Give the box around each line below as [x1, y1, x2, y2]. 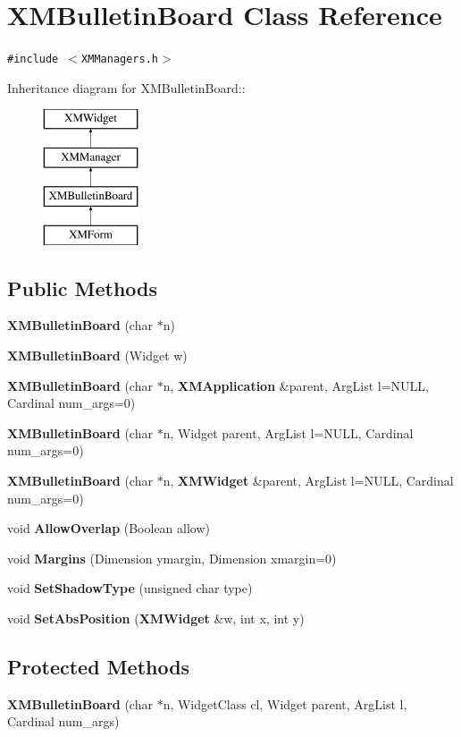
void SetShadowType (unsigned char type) [7, 579, 253, 597]
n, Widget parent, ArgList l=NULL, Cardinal [163, 423, 414, 442]
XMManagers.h [81, 53, 158, 66]
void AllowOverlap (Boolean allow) [7, 519, 210, 538]
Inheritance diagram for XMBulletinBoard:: [7, 78, 246, 97]
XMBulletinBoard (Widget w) [7, 345, 188, 364]
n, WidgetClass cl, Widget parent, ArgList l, [163, 694, 407, 713]
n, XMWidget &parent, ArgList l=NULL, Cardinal [163, 470, 454, 489]
